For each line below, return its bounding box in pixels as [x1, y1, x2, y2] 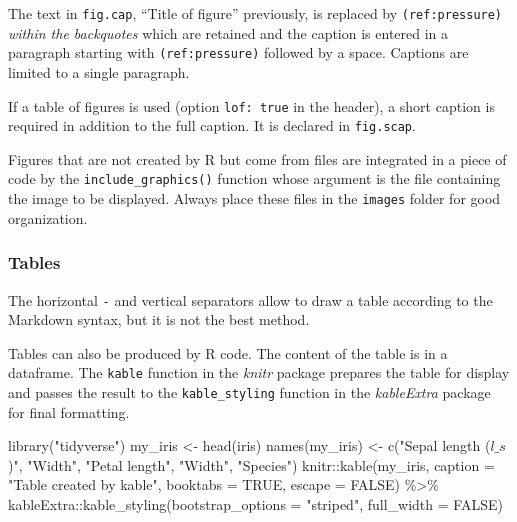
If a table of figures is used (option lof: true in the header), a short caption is [8, 95, 495, 116]
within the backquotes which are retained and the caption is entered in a [8, 22, 449, 43]
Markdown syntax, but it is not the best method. [8, 309, 310, 330]
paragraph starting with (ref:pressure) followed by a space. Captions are [8, 42, 469, 63]
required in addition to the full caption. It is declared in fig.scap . [8, 115, 416, 136]
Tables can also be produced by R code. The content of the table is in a [8, 342, 448, 363]
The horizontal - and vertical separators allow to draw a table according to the [8, 289, 493, 310]
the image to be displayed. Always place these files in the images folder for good [8, 188, 501, 209]
